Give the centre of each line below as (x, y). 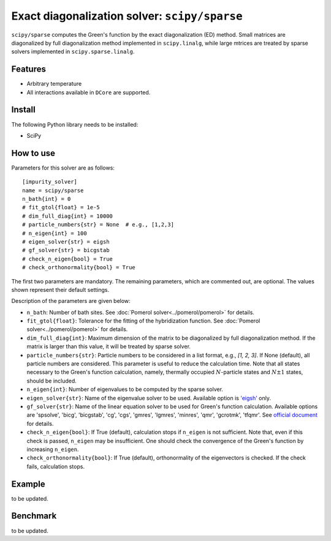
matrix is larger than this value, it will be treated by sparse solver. (109, 346)
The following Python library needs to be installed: (75, 124)
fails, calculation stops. (56, 466)
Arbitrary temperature (54, 84)
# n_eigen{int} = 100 (55, 233)
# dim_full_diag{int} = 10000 (68, 216)
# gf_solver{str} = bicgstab (66, 250)
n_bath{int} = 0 (47, 199)
